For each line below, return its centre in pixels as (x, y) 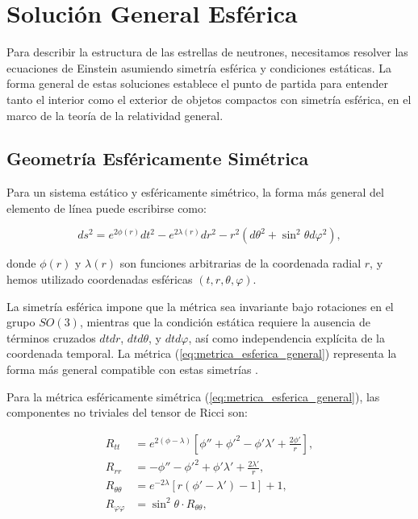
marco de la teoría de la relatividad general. (115, 115)
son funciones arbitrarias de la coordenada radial (240, 263)
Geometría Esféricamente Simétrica (158, 158)
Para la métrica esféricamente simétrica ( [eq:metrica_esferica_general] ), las (193, 396)
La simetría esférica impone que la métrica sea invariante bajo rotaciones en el (200, 306)
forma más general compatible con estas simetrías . (132, 370)
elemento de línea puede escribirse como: (107, 208)
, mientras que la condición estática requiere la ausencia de (225, 322)
